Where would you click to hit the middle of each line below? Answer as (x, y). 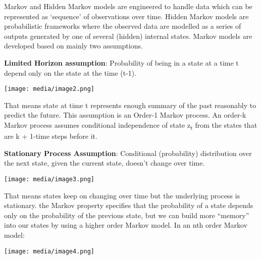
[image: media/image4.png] (49, 251)
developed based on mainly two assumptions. (73, 46)
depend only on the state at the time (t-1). (70, 72)
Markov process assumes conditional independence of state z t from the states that (131, 125)
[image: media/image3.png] (49, 179)
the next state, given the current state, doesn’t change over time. (105, 163)
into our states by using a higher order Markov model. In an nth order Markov (126, 225)
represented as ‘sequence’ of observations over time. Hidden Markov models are (126, 16)
